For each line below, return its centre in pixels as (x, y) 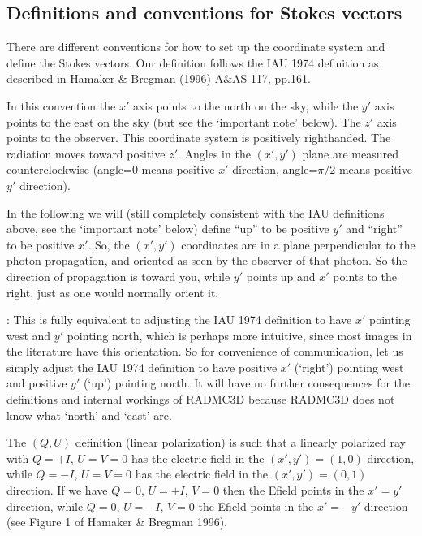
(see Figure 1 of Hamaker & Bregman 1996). (117, 522)
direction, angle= (275, 169)
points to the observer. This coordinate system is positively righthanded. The (199, 138)
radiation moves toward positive (86, 153)
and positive (37, 383)
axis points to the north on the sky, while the (245, 105)
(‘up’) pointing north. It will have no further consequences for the (247, 383)
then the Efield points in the (293, 490)
